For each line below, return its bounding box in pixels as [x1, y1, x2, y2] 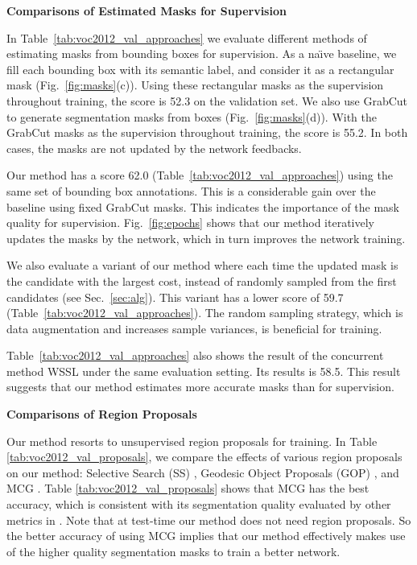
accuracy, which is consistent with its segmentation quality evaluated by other [6, 496, 391, 513]
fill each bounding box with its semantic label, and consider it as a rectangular [6, 60, 394, 77]
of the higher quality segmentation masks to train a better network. [6, 542, 341, 559]
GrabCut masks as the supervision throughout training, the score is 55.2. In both [6, 124, 408, 141]
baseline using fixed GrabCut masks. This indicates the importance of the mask [6, 198, 399, 215]
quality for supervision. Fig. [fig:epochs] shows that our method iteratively [6, 214, 374, 231]
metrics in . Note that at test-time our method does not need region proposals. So [6, 511, 411, 528]
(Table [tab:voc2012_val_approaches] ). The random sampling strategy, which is [6, 304, 403, 321]
